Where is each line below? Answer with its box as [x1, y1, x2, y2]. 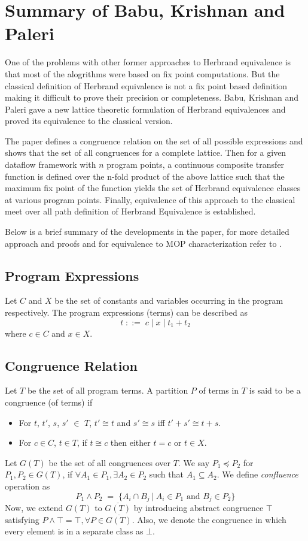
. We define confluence [216, 468, 298, 480]
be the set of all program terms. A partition [27, 384, 188, 397]
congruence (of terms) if [5, 396, 93, 408]
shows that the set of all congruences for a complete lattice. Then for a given [5, 146, 286, 159]
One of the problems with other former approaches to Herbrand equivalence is [5, 56, 291, 68]
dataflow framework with [5, 158, 96, 171]
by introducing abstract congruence [133, 501, 264, 514]
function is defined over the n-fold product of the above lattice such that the [5, 170, 285, 182]
